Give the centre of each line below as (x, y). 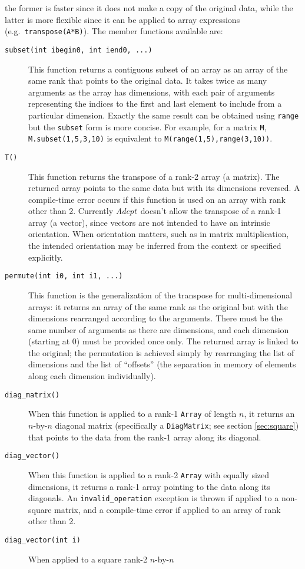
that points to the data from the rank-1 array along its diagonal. (145, 437)
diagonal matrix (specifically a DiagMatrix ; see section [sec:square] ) (177, 425)
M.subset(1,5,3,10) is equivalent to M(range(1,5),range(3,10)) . (150, 138)
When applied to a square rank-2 (88, 559)
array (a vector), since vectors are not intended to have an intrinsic (149, 222)
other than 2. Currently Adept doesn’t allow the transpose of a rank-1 (155, 211)
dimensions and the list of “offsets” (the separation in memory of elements (162, 364)
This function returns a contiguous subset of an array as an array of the (158, 69)
